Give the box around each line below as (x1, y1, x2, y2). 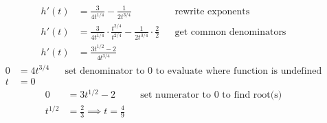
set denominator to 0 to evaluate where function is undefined (65, 66, 322, 76)
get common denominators (174, 27, 286, 37)
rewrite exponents (174, 6, 250, 16)
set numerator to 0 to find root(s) (140, 90, 282, 100)
